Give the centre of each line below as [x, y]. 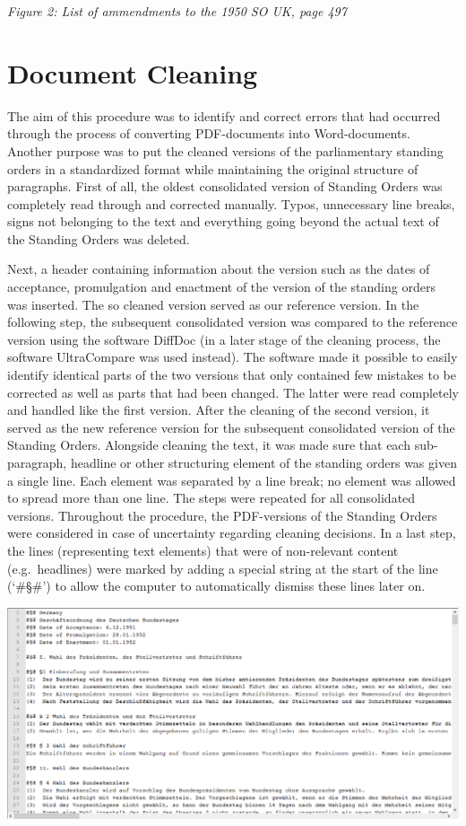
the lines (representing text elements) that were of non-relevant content [203, 550]
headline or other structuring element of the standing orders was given [263, 462]
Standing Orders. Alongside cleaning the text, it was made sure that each [209, 445]
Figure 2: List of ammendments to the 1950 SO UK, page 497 [177, 11]
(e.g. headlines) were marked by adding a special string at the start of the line [223, 568]
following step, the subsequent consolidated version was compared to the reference [233, 322]
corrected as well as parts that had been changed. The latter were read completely [233, 392]
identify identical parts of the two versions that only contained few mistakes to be [232, 375]
